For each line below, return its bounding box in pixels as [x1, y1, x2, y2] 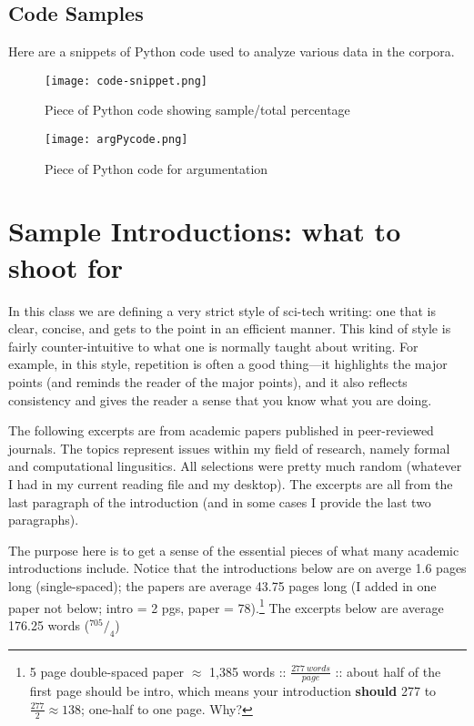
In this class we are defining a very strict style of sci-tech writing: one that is [8, 301, 437, 320]
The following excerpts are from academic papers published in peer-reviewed [8, 421, 434, 440]
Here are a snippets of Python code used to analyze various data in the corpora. [8, 42, 455, 61]
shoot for [8, 248, 124, 285]
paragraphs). [8, 510, 79, 529]
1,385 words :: [208, 661, 287, 680]
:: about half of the [335, 661, 441, 680]
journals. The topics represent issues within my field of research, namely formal [8, 438, 450, 457]
